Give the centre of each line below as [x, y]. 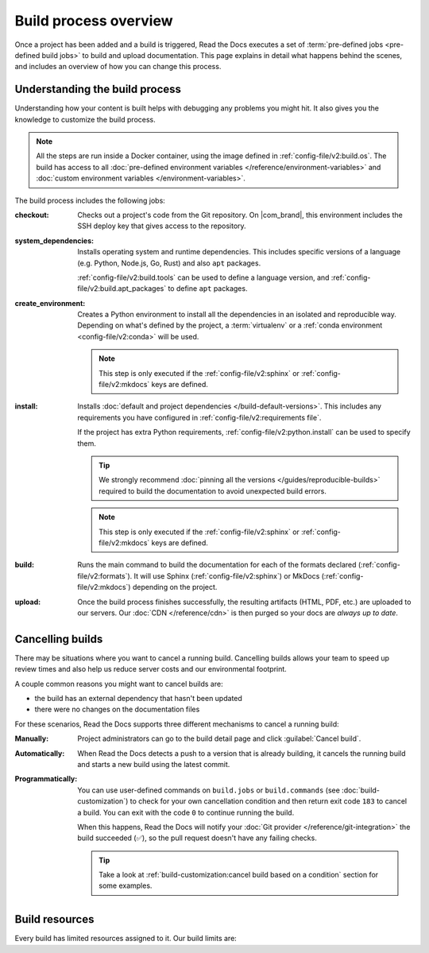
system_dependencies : [54, 240]
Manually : [32, 738]
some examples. [126, 885]
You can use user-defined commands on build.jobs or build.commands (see [209, 790]
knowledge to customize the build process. [85, 119]
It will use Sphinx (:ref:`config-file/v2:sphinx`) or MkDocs [227, 575]
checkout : [32, 215]
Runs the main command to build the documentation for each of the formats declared [217, 565]
